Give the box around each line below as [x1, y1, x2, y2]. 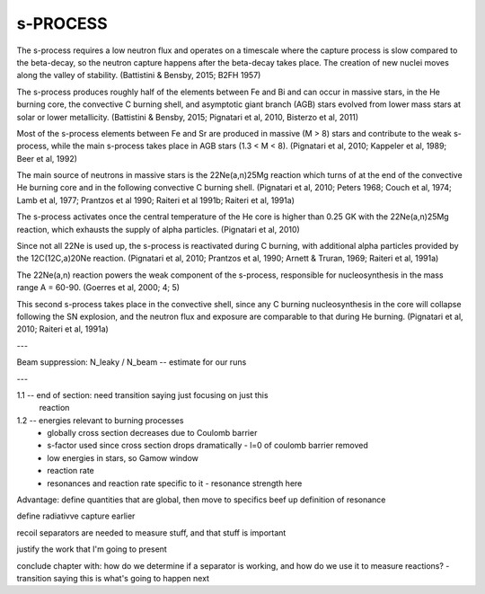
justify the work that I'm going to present [16, 544, 168, 554]
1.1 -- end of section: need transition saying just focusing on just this [16, 389, 269, 400]
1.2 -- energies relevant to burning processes [16, 414, 184, 426]
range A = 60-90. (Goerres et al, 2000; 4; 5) [16, 282, 180, 293]
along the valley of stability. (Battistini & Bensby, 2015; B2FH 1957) [16, 70, 261, 81]
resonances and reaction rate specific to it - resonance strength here [47, 477, 303, 489]
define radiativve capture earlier [16, 510, 136, 521]
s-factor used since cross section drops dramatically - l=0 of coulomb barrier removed [47, 440, 368, 451]
